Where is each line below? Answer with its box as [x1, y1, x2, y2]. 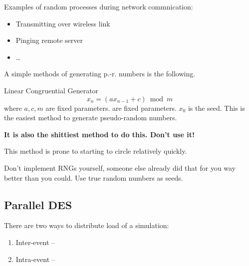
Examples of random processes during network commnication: [4, 1, 193, 11]
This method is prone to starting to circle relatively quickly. [4, 146, 187, 156]
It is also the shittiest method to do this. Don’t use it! [4, 129, 195, 139]
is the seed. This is [188, 102, 245, 113]
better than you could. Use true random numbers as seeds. [4, 172, 183, 183]
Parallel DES [4, 197, 72, 212]
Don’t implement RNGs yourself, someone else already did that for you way [4, 162, 236, 173]
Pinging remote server [15, 35, 83, 45]
